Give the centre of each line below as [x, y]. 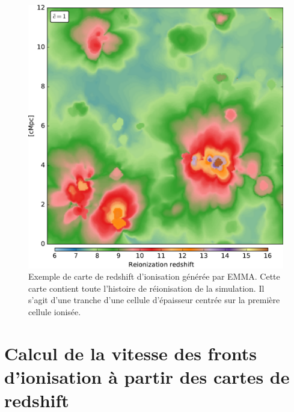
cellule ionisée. [55, 312]
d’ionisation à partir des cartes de [147, 377]
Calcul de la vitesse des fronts [131, 353]
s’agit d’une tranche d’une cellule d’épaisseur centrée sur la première [154, 300]
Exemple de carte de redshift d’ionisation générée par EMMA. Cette [154, 276]
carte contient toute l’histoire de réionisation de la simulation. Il [146, 288]
